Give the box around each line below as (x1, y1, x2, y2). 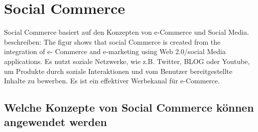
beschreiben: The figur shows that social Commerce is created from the (4, 36, 221, 47)
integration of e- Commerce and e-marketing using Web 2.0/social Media (4, 46, 226, 57)
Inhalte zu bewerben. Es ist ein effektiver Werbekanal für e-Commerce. (4, 75, 220, 86)
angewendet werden (4, 114, 107, 130)
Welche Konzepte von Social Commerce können (4, 100, 254, 115)
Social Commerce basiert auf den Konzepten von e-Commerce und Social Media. (4, 27, 249, 37)
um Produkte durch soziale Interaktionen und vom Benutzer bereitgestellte (4, 66, 233, 76)
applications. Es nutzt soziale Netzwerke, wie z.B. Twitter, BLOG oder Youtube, (4, 56, 250, 66)
